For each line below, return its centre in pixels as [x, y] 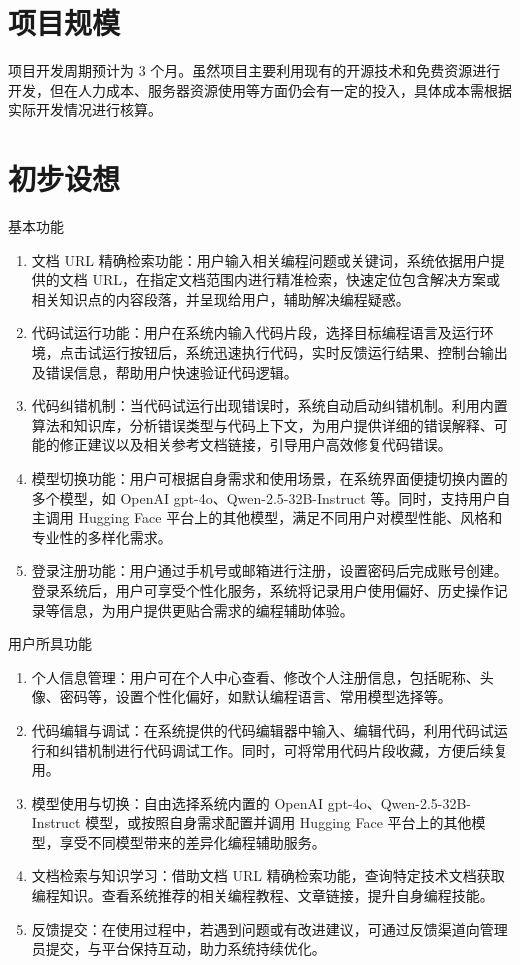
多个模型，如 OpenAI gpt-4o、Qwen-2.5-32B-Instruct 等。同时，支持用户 [264, 497]
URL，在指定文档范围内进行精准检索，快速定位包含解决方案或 [296, 279]
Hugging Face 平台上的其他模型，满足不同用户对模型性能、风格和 [290, 517]
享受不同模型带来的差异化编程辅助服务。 [192, 841]
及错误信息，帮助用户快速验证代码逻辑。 [164, 371]
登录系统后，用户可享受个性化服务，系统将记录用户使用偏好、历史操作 [262, 589]
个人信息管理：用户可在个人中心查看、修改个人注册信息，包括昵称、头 [262, 676]
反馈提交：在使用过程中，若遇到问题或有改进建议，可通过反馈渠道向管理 [269, 928]
